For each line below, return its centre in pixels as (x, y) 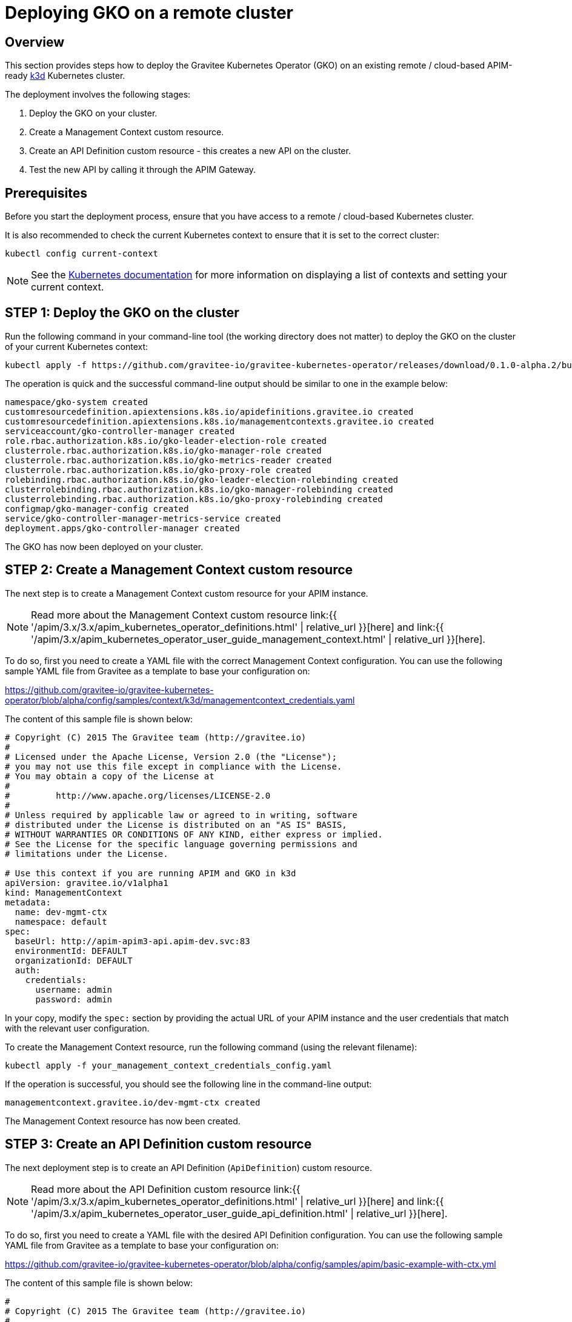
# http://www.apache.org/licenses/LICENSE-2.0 (138, 795)
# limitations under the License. (87, 854)
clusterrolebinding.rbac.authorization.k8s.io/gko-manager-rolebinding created (199, 489)
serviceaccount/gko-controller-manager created (120, 431)
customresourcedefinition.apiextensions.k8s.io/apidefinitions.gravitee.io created (209, 411)
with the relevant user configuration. (77, 1028)
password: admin (74, 999)
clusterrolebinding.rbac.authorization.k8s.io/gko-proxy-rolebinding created (194, 499)
